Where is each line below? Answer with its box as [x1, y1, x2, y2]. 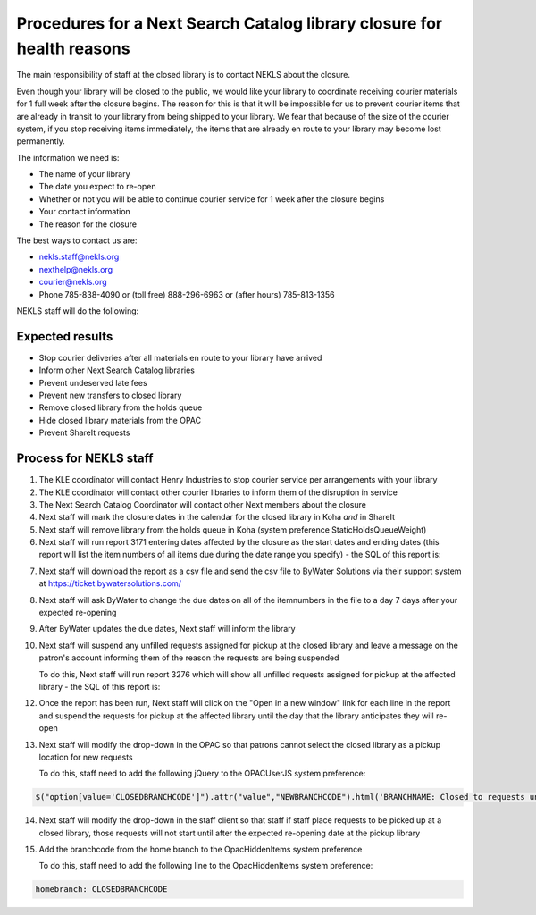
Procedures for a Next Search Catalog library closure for [16, 13, 443, 33]
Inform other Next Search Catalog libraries [38, 365, 196, 375]
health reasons [16, 38, 130, 58]
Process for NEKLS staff [16, 451, 154, 466]
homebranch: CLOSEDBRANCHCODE [35, 885, 168, 894]
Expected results [16, 329, 113, 344]
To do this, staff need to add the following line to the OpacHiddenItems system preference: [38, 860, 373, 871]
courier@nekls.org [38, 277, 107, 288]
